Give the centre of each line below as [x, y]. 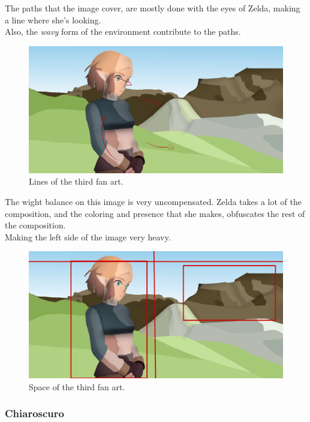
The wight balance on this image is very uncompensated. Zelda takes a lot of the [153, 201]
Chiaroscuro [34, 413]
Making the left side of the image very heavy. [88, 236]
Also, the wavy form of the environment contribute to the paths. [123, 31]
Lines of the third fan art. [76, 181]
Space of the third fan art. [77, 386]
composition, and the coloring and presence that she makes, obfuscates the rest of [155, 213]
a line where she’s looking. [53, 19]
